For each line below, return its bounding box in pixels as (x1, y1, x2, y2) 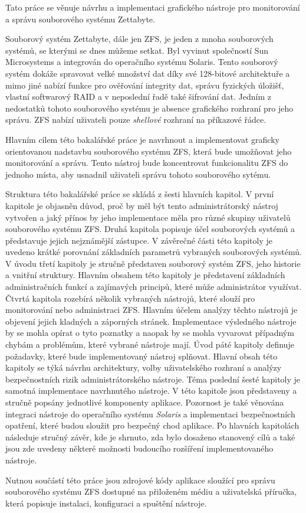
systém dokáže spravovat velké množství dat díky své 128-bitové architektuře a (5, 67, 290, 79)
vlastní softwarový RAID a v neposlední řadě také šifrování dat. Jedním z (5, 90, 271, 103)
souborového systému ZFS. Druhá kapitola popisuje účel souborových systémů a (5, 223, 295, 235)
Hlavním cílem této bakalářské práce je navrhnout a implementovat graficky (5, 133, 279, 145)
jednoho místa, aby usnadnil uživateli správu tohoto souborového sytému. (5, 168, 271, 180)
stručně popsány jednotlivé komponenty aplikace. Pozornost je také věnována (5, 396, 284, 408)
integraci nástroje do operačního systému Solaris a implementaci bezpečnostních (5, 407, 295, 420)
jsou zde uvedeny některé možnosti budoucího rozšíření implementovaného (5, 442, 274, 455)
